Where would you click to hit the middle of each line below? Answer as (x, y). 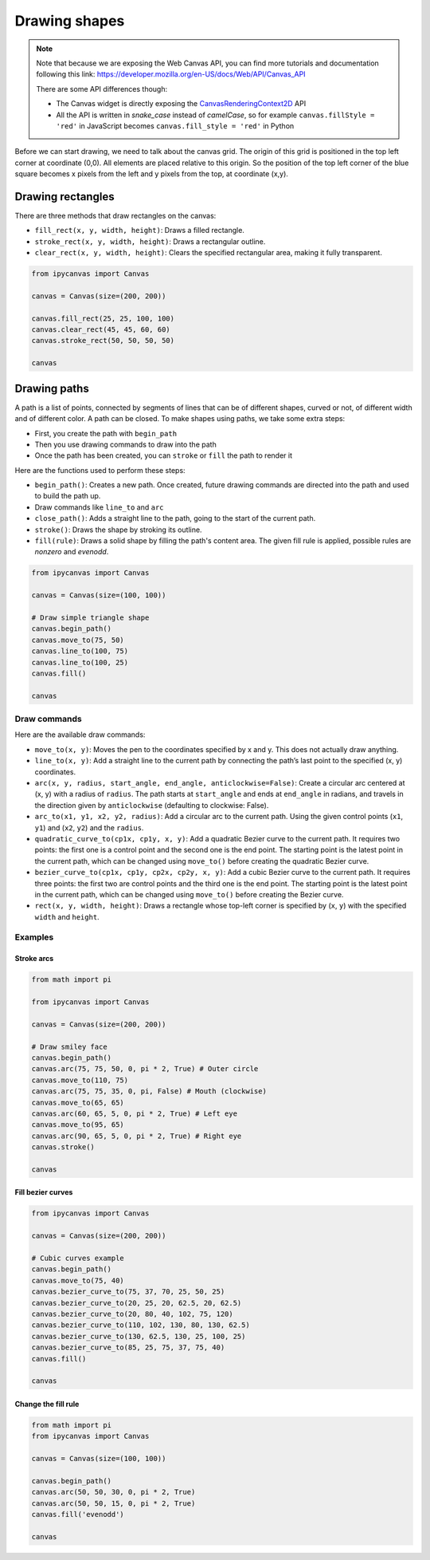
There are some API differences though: (102, 89)
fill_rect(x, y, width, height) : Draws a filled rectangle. (139, 230)
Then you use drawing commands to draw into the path (125, 444)
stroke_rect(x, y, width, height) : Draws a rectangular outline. (150, 241)
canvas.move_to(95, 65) (78, 1125)
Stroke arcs (34, 959)
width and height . (67, 916)
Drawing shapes (70, 21)
